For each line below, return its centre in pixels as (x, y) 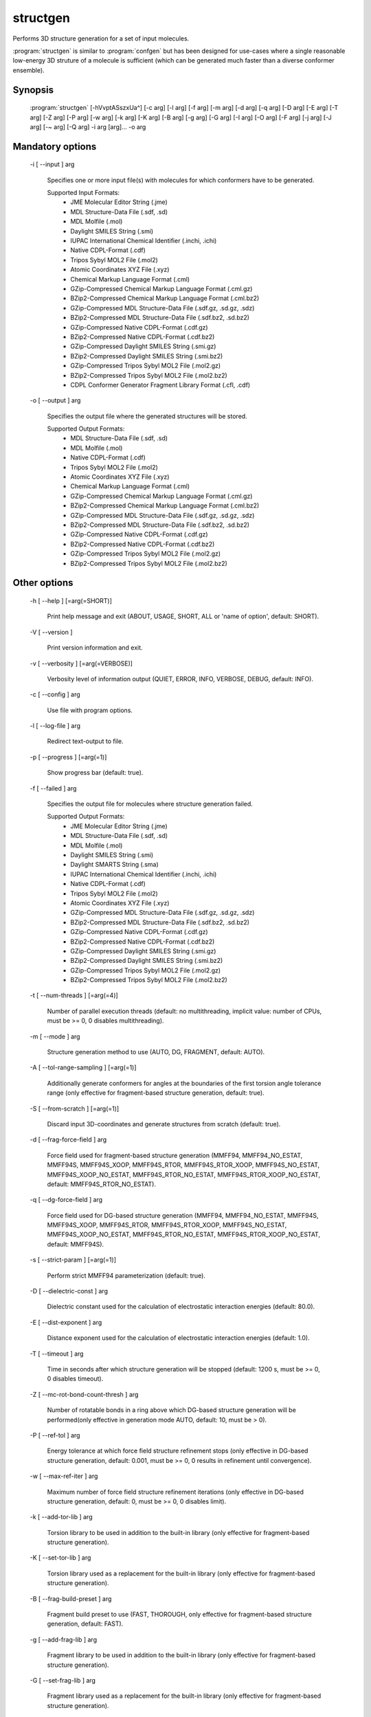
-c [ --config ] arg (55, 694)
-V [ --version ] (51, 632)
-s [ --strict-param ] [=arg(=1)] (73, 1260)
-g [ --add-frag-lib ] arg (64, 1639)
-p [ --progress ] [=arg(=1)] (68, 757)
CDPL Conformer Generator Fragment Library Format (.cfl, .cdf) (160, 385)
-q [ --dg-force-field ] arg (66, 1200)
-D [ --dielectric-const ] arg (69, 1291)
